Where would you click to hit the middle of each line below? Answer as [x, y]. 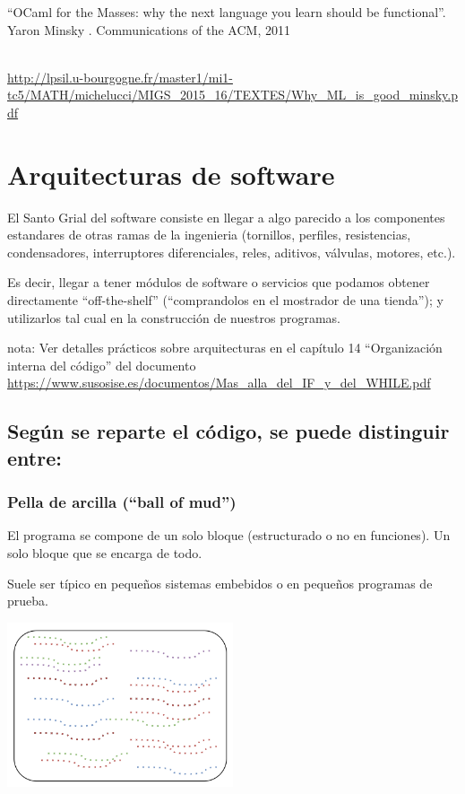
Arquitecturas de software [171, 174]
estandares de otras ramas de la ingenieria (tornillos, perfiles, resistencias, [209, 235]
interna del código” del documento [102, 365]
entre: [34, 457]
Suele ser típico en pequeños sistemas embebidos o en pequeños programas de [220, 583]
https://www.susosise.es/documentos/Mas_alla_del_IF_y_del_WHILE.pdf [219, 383]
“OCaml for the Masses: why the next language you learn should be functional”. [227, 12]
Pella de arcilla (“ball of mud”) [122, 502]
